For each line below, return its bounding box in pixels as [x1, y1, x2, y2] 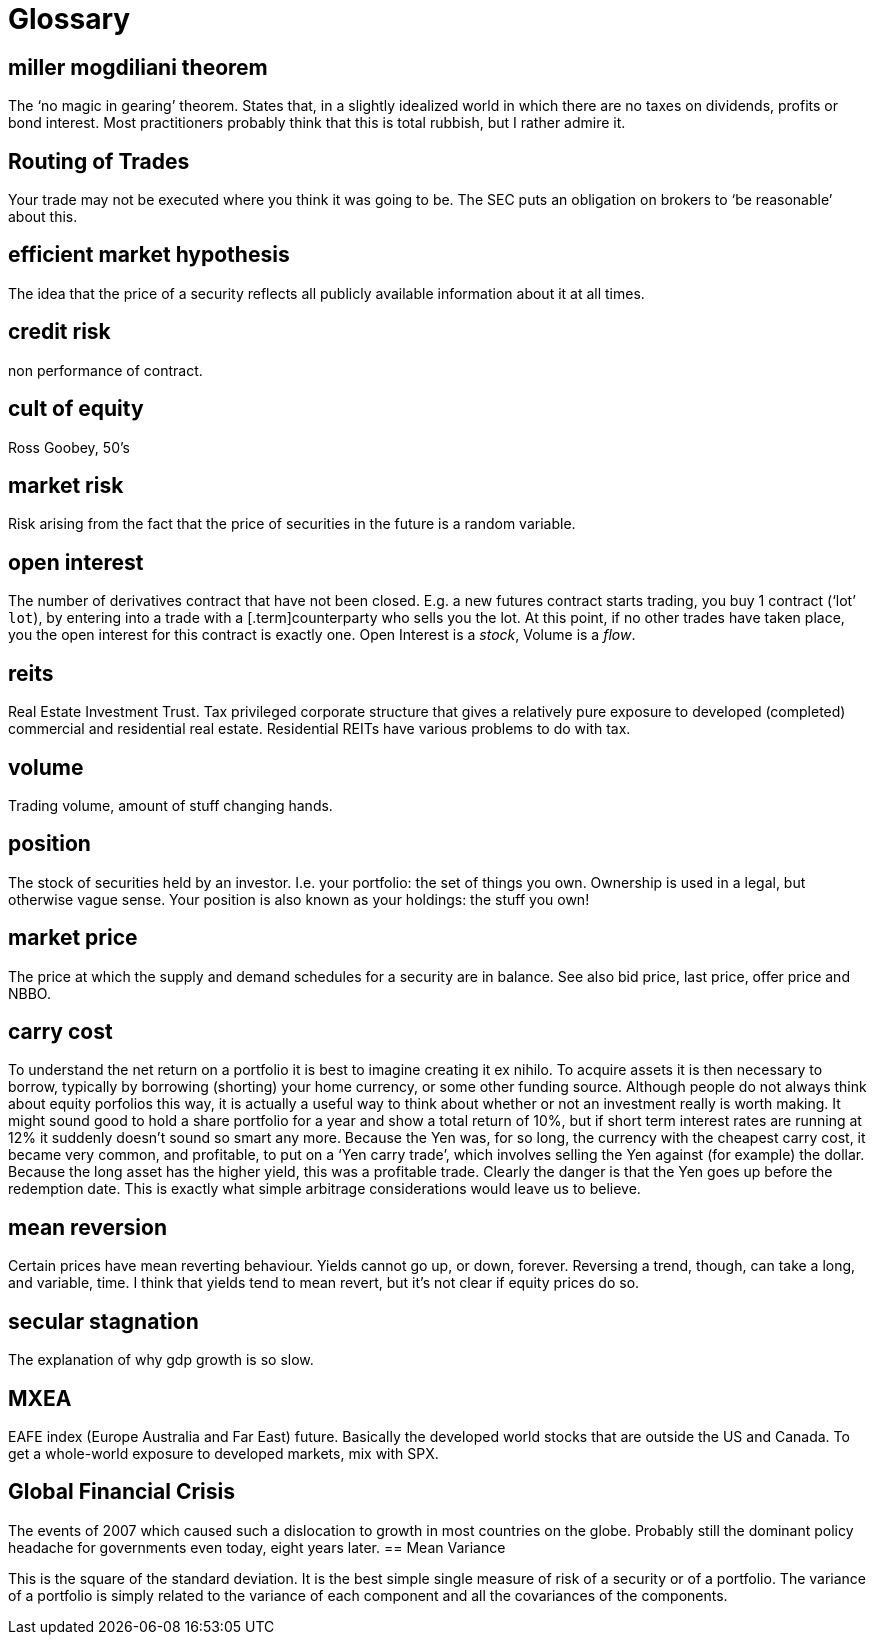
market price [8, 925, 138, 951]
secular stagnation [8, 1308, 199, 1334]
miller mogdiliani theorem [8, 54, 268, 80]
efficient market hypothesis [8, 242, 290, 268]
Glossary [8, 2, 131, 36]
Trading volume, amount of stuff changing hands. [8, 796, 333, 814]
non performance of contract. [8, 361, 203, 379]
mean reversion [8, 1214, 167, 1240]
